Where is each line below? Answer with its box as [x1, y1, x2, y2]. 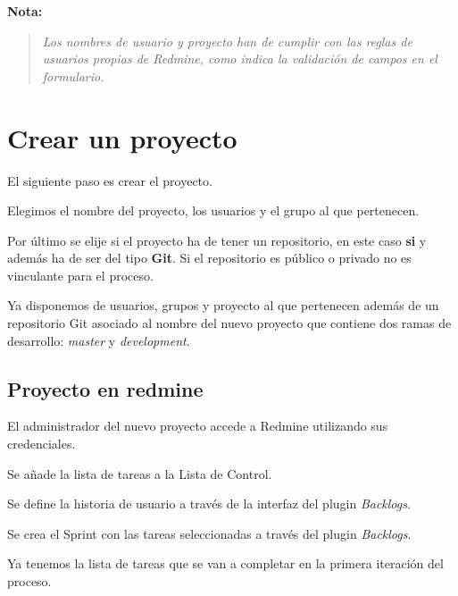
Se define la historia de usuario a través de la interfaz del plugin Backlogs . [7, 494, 411, 513]
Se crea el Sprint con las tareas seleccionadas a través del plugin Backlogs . [7, 524, 412, 542]
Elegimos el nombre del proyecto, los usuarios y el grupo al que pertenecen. [7, 201, 420, 220]
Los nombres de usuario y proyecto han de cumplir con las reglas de [42, 31, 412, 50]
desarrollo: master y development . [7, 331, 190, 349]
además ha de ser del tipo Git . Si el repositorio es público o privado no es [7, 248, 412, 267]
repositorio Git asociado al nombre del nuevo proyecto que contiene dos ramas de [7, 314, 452, 332]
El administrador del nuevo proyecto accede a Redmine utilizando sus [7, 416, 388, 435]
